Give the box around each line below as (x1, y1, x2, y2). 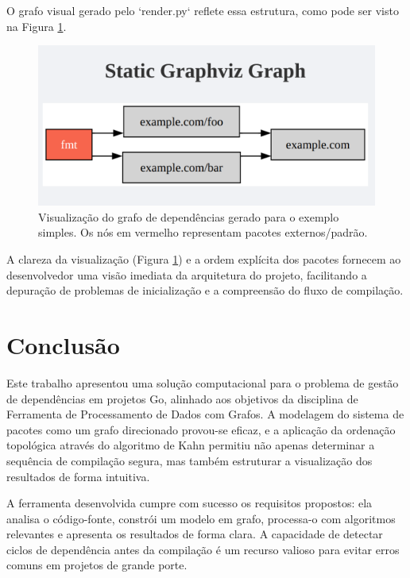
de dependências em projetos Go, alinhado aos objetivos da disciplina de (6, 390, 358, 407)
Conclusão (6, 329, 120, 360)
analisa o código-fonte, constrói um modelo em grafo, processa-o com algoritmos (6, 510, 396, 526)
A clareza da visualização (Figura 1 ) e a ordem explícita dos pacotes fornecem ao (6, 251, 401, 268)
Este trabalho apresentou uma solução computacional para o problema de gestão (6, 374, 399, 391)
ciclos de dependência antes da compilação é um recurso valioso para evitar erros (6, 541, 400, 557)
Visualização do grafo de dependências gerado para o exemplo (38, 208, 339, 225)
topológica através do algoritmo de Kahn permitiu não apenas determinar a (6, 437, 375, 453)
